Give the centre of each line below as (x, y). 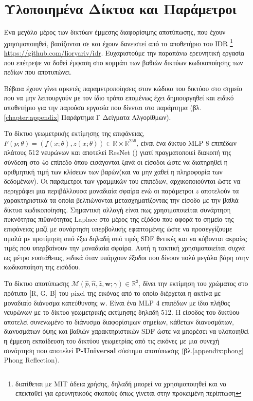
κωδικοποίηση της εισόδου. (42, 267)
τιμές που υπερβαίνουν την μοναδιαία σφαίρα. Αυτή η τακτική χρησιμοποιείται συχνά (125, 248)
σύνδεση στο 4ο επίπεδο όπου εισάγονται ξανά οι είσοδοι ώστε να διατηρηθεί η (116, 162)
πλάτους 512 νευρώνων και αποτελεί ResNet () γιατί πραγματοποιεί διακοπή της (118, 152)
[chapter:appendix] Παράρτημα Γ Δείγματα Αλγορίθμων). (88, 117)
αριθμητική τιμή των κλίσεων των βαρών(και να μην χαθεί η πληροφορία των (113, 171)
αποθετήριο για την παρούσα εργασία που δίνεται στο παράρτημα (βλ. (103, 107)
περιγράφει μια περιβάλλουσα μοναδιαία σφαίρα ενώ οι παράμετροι (99, 190)
